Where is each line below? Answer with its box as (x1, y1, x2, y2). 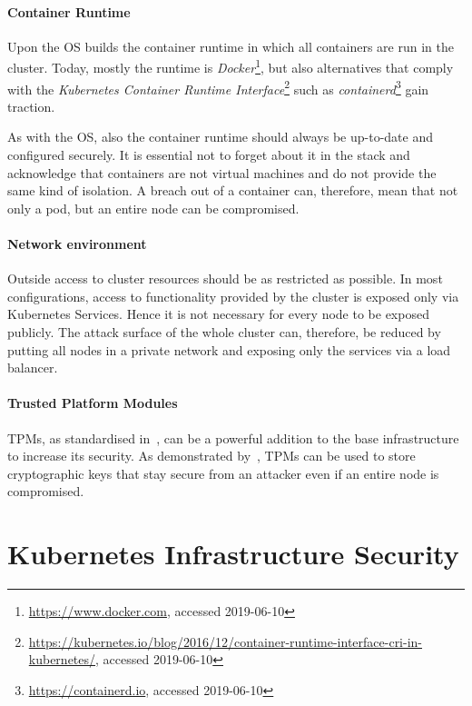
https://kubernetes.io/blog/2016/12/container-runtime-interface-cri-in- (28, 631, 423, 651)
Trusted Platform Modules (7, 393, 178, 413)
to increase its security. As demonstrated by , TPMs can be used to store (7, 446, 416, 465)
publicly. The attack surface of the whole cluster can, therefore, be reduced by (7, 323, 441, 342)
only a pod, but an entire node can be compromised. (7, 198, 300, 217)
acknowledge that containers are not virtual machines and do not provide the (7, 163, 437, 182)
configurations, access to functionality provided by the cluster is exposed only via (7, 286, 459, 305)
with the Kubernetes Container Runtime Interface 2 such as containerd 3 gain (7, 76, 429, 98)
